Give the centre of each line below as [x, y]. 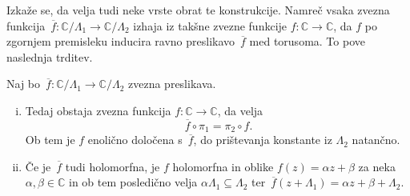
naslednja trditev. [50, 56]
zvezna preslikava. [172, 84]
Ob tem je [50, 140]
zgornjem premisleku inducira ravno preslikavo [121, 41]
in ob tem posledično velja [133, 182]
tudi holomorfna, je [113, 166]
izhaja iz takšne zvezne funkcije [210, 25]
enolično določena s [135, 140]
